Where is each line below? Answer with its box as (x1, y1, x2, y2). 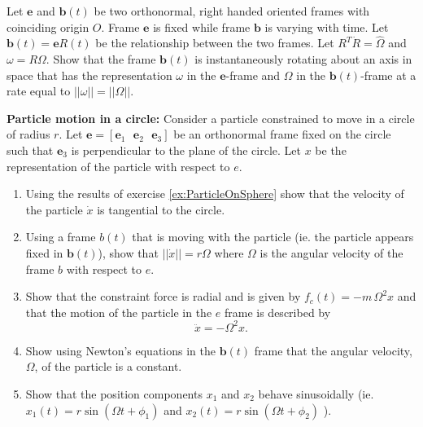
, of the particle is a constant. (34, 358, 182, 375)
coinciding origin (7, 18, 89, 35)
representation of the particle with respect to (7, 157, 230, 174)
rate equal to (7, 82, 71, 99)
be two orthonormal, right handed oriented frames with (94, 2, 370, 19)
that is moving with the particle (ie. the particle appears (132, 228, 414, 245)
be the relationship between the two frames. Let (95, 34, 334, 51)
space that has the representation (7, 66, 172, 83)
